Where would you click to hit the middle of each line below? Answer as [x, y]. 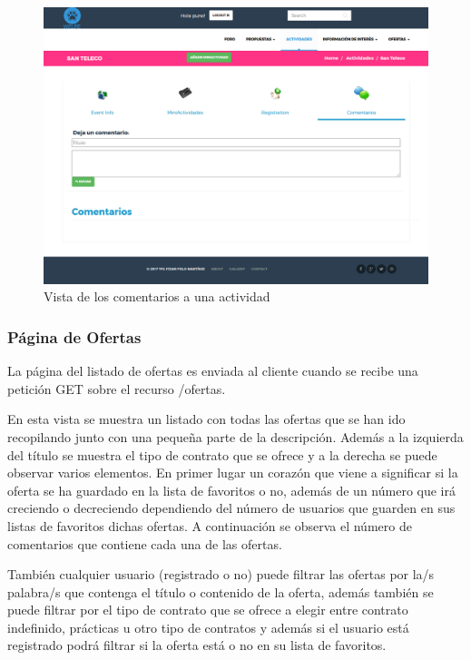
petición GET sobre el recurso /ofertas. [117, 388]
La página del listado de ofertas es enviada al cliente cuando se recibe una [213, 371]
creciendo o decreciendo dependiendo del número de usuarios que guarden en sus [231, 508]
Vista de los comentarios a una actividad [157, 296]
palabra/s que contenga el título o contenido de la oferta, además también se [221, 591]
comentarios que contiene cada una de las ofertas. [145, 543]
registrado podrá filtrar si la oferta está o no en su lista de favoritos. [197, 645]
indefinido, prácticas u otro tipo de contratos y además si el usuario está [208, 627]
